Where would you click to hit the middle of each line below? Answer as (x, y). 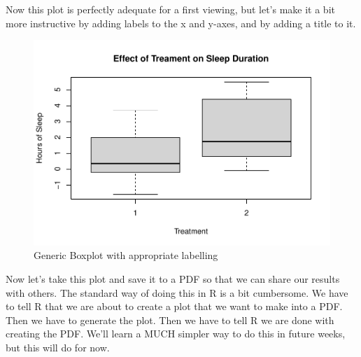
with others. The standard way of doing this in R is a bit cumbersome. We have (177, 292)
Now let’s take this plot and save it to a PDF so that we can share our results (173, 278)
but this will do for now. (58, 347)
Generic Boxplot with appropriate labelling (126, 255)
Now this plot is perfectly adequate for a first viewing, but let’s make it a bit (170, 9)
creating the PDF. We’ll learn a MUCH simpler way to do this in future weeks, (176, 334)
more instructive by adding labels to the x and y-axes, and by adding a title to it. (181, 23)
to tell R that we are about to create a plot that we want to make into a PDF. (174, 306)
